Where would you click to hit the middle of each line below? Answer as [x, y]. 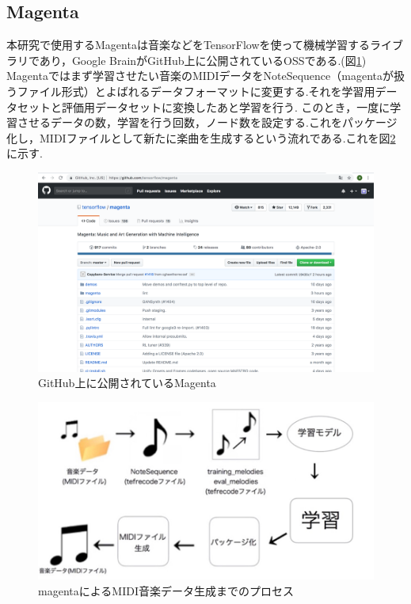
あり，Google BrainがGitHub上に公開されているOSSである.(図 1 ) [203, 60]
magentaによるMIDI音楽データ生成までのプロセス [166, 590]
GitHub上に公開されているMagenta [127, 383]
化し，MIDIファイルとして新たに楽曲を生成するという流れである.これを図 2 [201, 137]
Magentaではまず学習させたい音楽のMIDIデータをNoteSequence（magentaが [200, 76]
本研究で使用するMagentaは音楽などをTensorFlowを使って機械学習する [188, 45]
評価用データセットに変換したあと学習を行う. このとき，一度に [226, 106]
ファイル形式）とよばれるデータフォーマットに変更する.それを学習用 [196, 91]
